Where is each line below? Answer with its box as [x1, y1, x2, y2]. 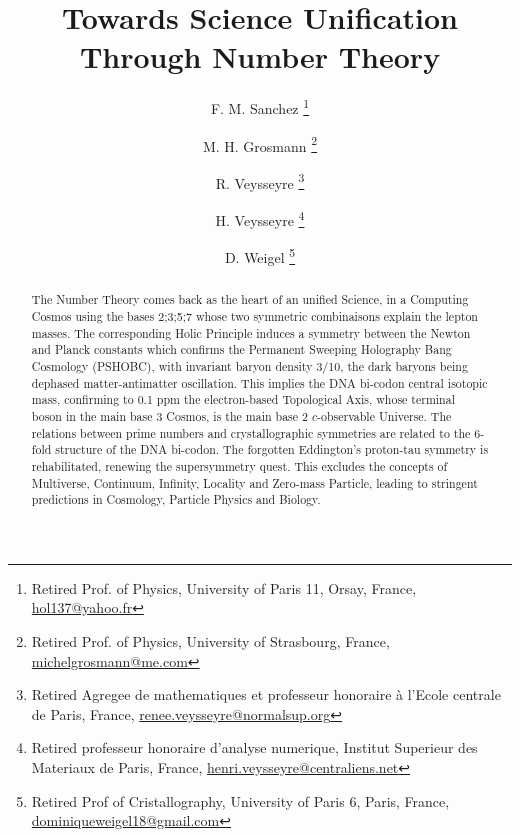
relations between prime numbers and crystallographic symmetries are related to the [31, 424, 471, 441]
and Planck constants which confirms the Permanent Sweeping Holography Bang [31, 341, 452, 358]
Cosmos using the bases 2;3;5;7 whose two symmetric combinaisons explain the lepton [31, 308, 478, 325]
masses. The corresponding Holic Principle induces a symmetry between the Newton [31, 324, 471, 341]
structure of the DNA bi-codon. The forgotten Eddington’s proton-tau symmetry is [55, 441, 489, 458]
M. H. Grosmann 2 [202, 132, 318, 156]
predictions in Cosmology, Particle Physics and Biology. [31, 491, 321, 508]
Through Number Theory [79, 36, 441, 77]
